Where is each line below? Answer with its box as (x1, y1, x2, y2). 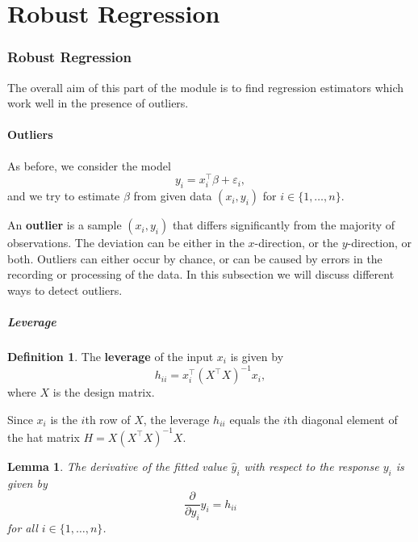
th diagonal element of (286, 410, 398, 427)
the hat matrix (7, 428, 80, 445)
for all (7, 519, 38, 536)
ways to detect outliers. (7, 281, 123, 298)
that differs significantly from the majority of (172, 216, 395, 233)
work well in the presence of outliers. (7, 95, 189, 111)
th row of (85, 410, 131, 427)
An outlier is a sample (7, 216, 122, 233)
